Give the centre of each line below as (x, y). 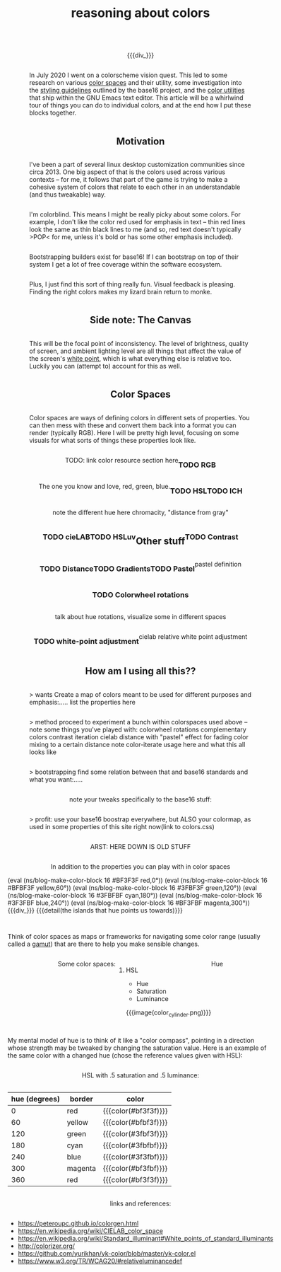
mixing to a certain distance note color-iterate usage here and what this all (137, 744)
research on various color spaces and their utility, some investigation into (136, 83)
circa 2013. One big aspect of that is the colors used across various (127, 172)
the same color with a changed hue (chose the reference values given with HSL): (125, 1055)
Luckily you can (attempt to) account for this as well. (106, 366)
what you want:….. (56, 779)
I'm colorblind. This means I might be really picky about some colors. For (135, 214)
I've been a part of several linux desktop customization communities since (137, 164)
